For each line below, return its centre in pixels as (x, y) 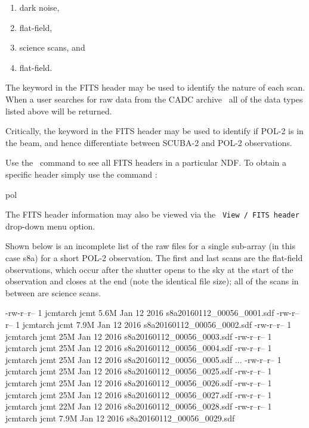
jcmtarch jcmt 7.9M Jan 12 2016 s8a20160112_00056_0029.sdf (120, 418)
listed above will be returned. (59, 111)
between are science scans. (53, 292)
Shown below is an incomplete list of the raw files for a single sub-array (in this (150, 246)
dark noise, (39, 7)
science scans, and (52, 47)
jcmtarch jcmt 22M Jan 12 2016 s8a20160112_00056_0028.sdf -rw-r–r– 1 (139, 406)
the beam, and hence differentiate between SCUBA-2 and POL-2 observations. (149, 142)
